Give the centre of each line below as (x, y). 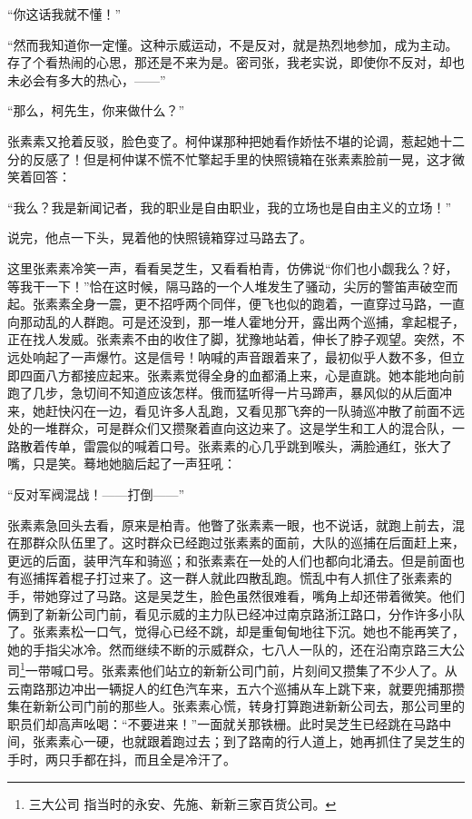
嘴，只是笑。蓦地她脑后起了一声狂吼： (122, 464)
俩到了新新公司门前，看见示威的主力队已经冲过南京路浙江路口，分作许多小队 (236, 613)
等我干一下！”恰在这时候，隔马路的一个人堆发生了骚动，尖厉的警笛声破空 (226, 286)
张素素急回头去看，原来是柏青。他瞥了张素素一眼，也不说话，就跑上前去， (230, 524)
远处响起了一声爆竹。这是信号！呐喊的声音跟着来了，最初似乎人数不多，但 (230, 356)
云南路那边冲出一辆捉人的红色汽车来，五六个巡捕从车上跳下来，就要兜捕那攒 (236, 688)
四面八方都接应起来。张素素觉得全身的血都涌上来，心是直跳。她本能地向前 (242, 375)
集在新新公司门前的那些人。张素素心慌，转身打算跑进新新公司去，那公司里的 (236, 706)
